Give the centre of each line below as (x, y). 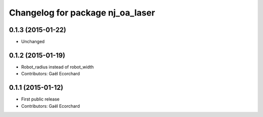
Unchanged (33, 42)
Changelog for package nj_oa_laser (82, 13)
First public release (40, 99)
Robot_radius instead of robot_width (57, 67)
